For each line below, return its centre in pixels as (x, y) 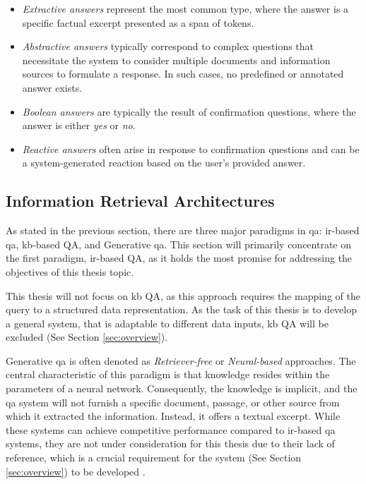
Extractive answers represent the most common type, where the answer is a (185, 8)
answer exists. (52, 87)
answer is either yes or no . (79, 125)
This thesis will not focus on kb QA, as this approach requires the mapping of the (183, 295)
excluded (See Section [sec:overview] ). (87, 337)
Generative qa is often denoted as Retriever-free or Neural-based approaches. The (181, 360)
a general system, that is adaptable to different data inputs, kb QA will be (167, 323)
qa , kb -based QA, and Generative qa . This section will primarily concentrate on (178, 244)
